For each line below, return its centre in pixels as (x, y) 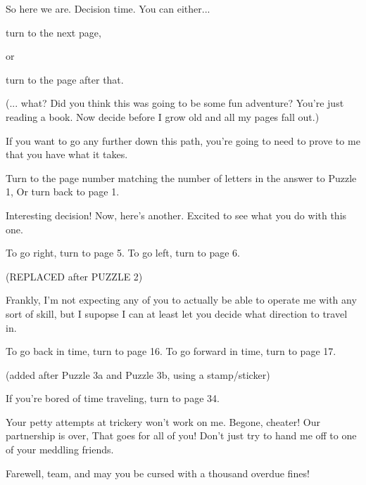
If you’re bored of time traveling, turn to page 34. (113, 398)
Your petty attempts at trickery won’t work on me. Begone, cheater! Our (163, 421)
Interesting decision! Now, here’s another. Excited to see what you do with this (176, 215)
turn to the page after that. (65, 79)
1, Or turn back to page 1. (63, 192)
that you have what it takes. (67, 154)
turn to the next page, (53, 32)
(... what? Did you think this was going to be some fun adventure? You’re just (175, 103)
